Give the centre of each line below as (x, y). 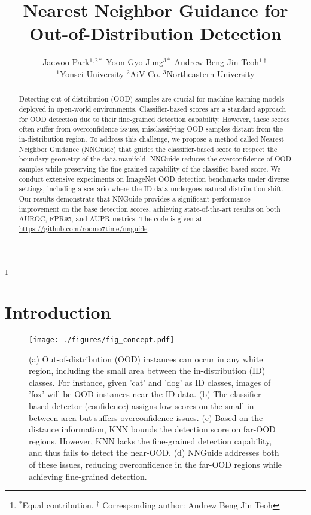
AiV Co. (145, 73)
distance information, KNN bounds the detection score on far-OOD (152, 429)
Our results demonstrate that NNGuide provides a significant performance (135, 198)
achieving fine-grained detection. (88, 476)
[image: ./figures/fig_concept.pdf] (102, 339)
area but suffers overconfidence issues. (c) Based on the (162, 417)
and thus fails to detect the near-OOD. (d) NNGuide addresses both (154, 452)
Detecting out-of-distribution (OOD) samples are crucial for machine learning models (152, 99)
